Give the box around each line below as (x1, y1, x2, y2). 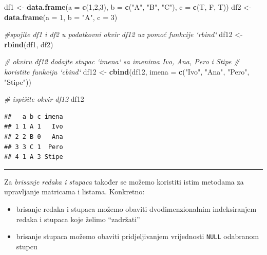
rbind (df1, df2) (4, 39, 53, 49)
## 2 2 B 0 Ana (4, 133, 63, 140)
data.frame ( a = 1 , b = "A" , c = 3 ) (4, 11, 118, 22)
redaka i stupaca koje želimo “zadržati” (16, 213, 140, 224)
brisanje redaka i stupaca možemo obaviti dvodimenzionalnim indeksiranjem (16, 203, 257, 214)
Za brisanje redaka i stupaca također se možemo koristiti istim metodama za (4, 176, 244, 187)
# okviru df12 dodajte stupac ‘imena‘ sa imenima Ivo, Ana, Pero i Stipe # (4, 56, 240, 67)
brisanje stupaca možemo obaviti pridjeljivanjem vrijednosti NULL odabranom (16, 231, 259, 242)
